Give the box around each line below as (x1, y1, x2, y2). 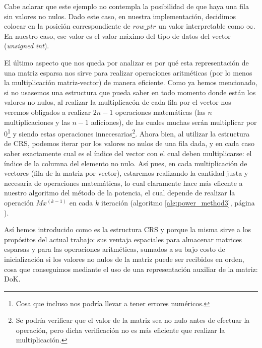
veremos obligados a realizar (4, 106, 91, 117)
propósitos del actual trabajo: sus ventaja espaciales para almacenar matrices (4, 234, 242, 244)
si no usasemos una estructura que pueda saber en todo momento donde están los (4, 87, 256, 97)
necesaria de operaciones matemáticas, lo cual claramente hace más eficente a (4, 177, 243, 188)
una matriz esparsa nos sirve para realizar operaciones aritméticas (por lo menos (4, 67, 252, 78)
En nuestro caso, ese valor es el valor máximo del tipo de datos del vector (4, 30, 231, 41)
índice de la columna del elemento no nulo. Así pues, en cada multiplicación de (4, 158, 247, 168)
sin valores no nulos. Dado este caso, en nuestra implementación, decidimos (4, 11, 236, 21)
